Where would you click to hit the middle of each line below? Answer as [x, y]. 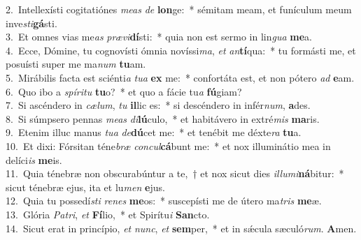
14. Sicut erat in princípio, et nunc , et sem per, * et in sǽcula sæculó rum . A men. [181, 228]
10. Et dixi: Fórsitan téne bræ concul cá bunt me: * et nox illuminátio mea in [168, 145]
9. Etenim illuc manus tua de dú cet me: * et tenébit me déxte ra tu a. [154, 132]
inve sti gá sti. [31, 23]
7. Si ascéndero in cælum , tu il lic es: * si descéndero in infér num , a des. [158, 105]
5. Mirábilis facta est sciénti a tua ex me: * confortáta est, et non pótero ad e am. [180, 77]
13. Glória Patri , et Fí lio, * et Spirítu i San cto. [108, 214]
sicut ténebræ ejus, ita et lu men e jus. [85, 187]
